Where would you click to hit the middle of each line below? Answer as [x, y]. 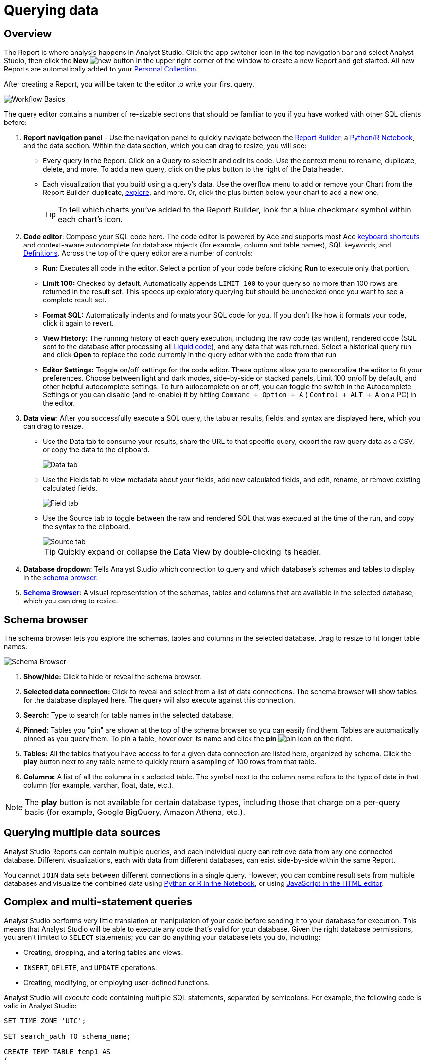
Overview [28, 34]
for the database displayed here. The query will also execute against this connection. [159, 700]
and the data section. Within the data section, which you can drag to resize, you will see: [165, 146]
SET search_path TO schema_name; [68, 1036]
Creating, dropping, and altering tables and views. [103, 952]
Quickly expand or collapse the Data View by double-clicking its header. [190, 552]
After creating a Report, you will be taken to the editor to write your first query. [129, 84]
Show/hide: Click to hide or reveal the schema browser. [113, 677]
